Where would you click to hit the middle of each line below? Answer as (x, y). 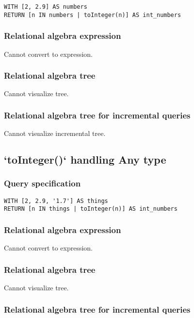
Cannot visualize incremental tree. (55, 133)
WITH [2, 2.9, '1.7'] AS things (56, 201)
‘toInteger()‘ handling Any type (85, 159)
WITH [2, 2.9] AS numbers (46, 7)
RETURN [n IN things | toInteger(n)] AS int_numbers (91, 209)
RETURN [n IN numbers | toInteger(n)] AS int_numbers (93, 15)
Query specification (42, 183)
